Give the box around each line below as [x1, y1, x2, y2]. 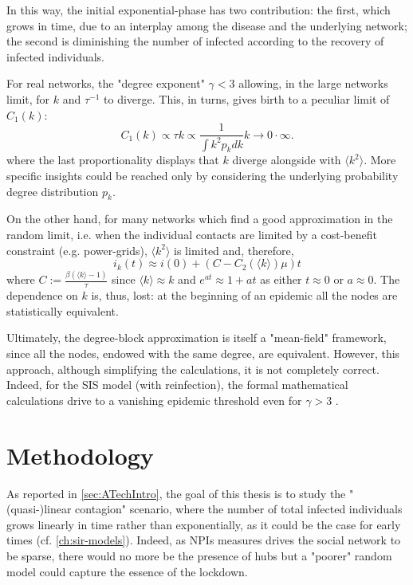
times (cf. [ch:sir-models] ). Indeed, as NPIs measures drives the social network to [6, 532, 401, 548]
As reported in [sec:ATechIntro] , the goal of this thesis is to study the [6, 485, 346, 501]
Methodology [6, 438, 154, 471]
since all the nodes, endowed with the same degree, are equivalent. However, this [6, 345, 400, 362]
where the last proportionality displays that [6, 151, 219, 168]
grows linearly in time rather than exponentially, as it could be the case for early [6, 516, 401, 532]
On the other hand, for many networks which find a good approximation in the [6, 210, 393, 227]
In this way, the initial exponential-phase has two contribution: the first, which [6, 2, 391, 18]
